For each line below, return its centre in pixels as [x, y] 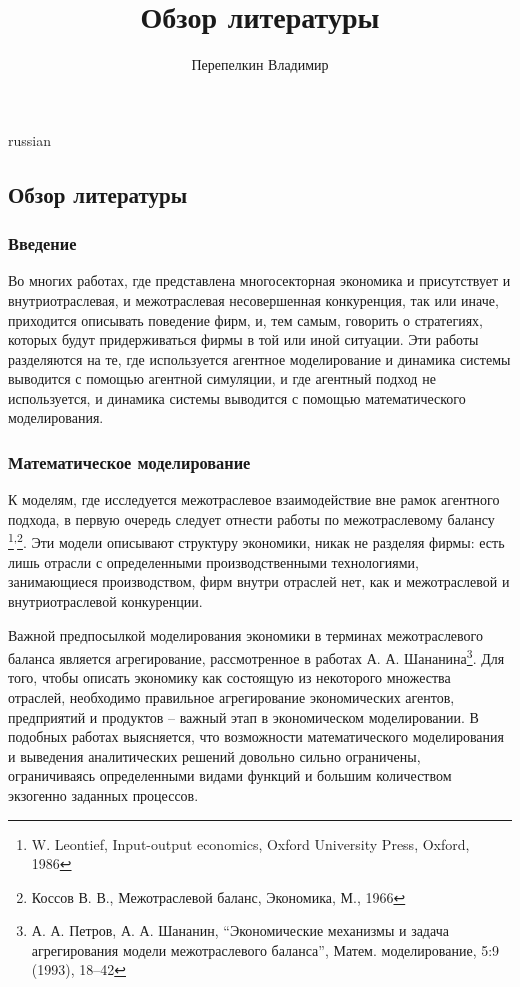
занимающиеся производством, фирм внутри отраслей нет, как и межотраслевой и [259, 581]
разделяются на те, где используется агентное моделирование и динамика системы [259, 358]
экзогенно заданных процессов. [103, 794]
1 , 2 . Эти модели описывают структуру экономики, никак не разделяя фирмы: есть [256, 541]
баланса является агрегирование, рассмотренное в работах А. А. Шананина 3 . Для [256, 656]
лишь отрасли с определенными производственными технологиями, [213, 561]
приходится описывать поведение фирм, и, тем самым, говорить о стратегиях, [245, 319]
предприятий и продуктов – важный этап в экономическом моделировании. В [243, 716]
